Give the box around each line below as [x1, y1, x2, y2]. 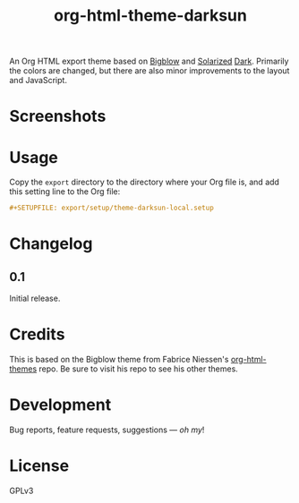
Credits [9, 324, 65, 345]
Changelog [9, 234, 93, 254]
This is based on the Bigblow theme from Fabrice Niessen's [9, 354, 229, 365]
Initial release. [9, 293, 61, 304]
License [9, 456, 70, 476]
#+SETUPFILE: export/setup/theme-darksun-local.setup [9, 203, 215, 213]
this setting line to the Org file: [9, 186, 121, 197]
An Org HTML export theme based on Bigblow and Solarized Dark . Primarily [9, 55, 289, 67]
